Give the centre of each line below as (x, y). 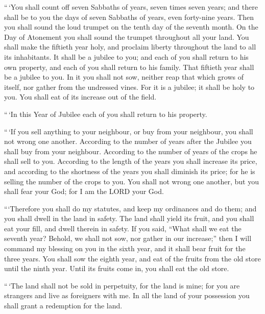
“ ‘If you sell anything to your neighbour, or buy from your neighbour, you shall (129, 131)
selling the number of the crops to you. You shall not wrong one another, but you (131, 181)
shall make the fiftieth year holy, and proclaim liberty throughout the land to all (130, 47)
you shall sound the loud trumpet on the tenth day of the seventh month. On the (131, 27)
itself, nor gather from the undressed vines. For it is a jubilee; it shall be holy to (129, 87)
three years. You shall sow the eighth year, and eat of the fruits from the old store (132, 258)
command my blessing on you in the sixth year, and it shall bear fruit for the (125, 248)
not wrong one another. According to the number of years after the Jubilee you (128, 141)
